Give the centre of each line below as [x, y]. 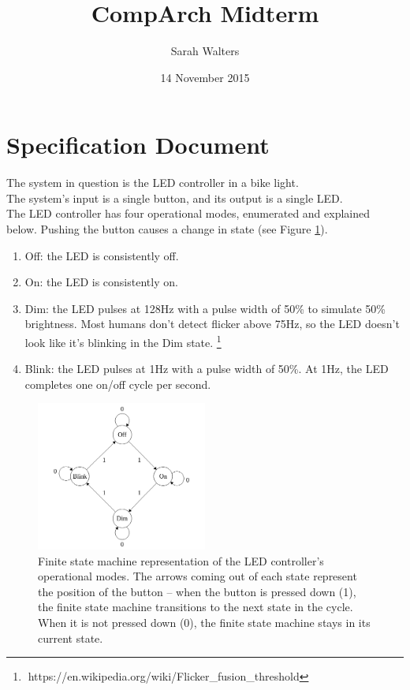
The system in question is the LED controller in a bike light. [153, 183]
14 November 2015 [205, 77]
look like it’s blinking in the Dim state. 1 [123, 341]
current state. [71, 638]
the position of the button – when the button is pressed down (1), [197, 591]
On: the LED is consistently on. [101, 282]
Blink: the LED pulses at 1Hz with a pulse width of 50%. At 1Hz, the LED [207, 369]
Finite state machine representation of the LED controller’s [181, 560]
